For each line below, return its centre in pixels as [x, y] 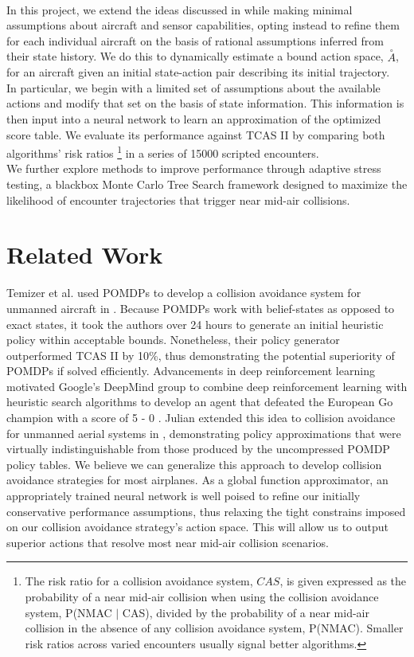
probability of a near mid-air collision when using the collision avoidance [202, 596]
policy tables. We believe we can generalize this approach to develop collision [194, 464]
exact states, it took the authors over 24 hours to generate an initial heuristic [195, 324]
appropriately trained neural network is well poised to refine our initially [184, 496]
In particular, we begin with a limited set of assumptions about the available [193, 87]
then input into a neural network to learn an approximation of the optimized [194, 118]
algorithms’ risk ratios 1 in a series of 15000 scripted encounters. [163, 152]
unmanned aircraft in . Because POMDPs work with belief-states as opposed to [201, 308]
